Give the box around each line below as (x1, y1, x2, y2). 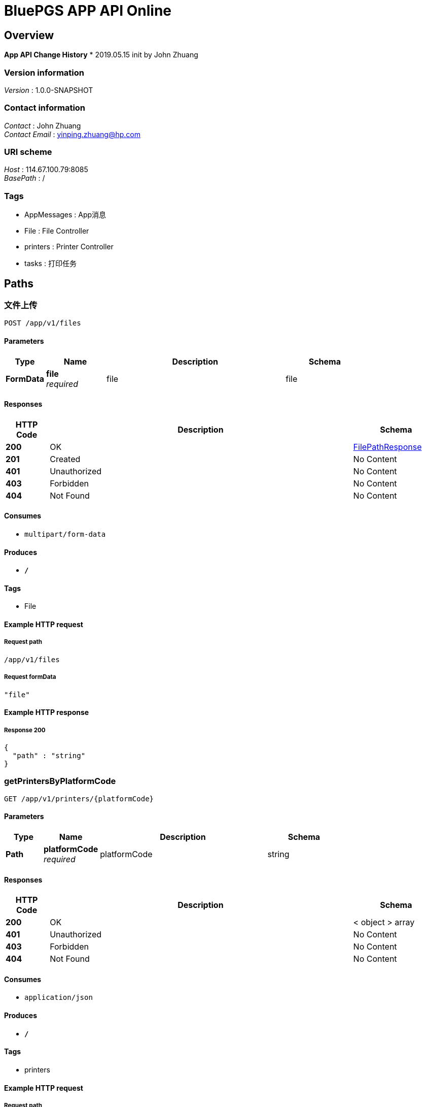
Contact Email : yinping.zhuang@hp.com (4, 129, 140, 139)
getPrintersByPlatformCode (4, 776, 116, 787)
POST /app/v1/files (4, 319, 81, 328)
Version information (4, 67, 84, 78)
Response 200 (4, 726, 46, 734)
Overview (4, 28, 54, 42)
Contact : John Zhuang (4, 121, 81, 130)
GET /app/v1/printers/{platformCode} (4, 794, 154, 803)
